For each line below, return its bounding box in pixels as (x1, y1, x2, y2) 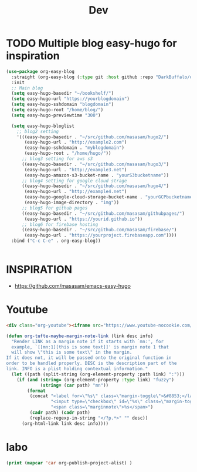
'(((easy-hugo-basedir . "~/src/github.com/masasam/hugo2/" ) (16, 134, 169, 140)
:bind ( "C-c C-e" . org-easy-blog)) (11, 238, 101, 244)
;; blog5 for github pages (21, 205, 88, 211)
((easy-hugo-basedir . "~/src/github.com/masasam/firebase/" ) (21, 227, 177, 233)
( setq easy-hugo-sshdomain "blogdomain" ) (11, 101, 114, 108)
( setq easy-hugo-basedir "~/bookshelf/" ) (11, 91, 114, 97)
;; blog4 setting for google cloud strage (21, 178, 127, 184)
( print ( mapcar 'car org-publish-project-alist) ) (6, 460, 133, 466)
